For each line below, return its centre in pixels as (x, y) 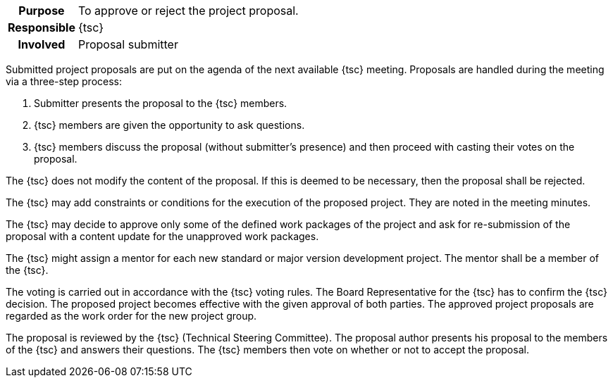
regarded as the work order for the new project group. (131, 316)
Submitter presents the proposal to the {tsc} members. (161, 103)
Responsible (42, 27)
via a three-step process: (64, 81)
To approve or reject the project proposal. (188, 11)
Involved (42, 44)
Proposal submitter (128, 44)
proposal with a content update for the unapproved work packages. (162, 236)
